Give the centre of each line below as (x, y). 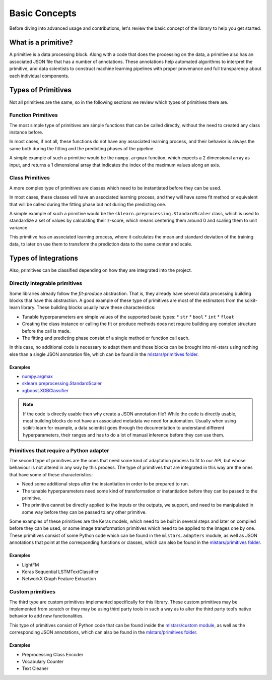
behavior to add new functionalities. (47, 616)
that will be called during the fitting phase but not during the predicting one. (88, 204)
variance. (19, 227)
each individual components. (39, 76)
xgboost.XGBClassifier (45, 390)
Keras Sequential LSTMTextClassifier (60, 572)
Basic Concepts (43, 13)
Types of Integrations (44, 258)
